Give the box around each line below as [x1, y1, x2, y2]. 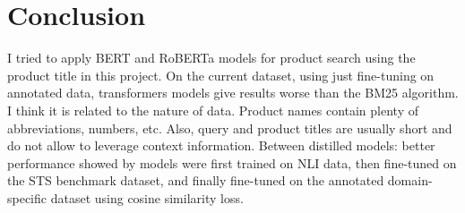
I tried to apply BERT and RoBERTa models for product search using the [7, 48, 416, 67]
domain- [387, 171, 433, 190]
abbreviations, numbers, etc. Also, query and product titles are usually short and [7, 118, 452, 137]
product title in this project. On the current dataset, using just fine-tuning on [7, 65, 435, 84]
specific [7, 188, 47, 207]
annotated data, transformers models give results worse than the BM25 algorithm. [7, 83, 459, 102]
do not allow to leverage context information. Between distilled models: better [7, 136, 435, 155]
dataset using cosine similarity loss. [50, 188, 244, 207]
